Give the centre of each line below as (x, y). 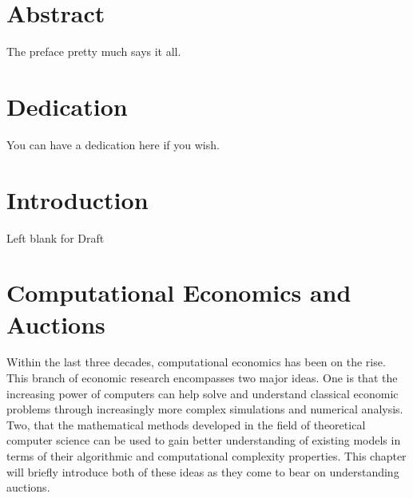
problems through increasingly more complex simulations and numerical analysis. (205, 409)
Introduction (77, 199)
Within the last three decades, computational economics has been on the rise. (196, 362)
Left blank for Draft (56, 237)
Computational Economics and (179, 292)
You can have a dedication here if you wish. (113, 144)
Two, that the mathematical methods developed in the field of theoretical (186, 424)
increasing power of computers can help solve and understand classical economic (203, 393)
